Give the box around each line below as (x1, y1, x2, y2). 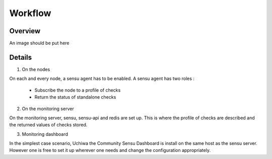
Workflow (9, 8, 51, 19)
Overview (9, 27, 41, 35)
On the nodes (22, 66, 50, 72)
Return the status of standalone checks (34, 94, 116, 100)
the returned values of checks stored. (9, 122, 88, 128)
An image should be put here (9, 40, 70, 46)
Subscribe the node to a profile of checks (34, 87, 121, 93)
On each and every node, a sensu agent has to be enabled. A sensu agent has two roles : (9, 75, 195, 82)
